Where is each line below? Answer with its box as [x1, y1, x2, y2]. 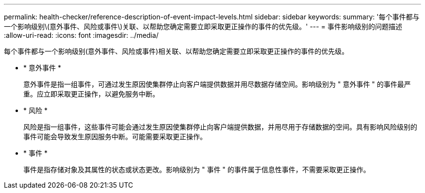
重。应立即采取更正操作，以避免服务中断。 [23, 90, 159, 98]
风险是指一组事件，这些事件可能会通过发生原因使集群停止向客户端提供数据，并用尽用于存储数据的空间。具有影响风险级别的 [23, 123, 417, 131]
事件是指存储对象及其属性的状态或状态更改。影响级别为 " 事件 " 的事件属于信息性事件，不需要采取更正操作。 [23, 165, 370, 174]
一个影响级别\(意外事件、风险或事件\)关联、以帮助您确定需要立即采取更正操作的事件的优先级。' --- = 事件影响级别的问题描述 [4, 22, 402, 31]
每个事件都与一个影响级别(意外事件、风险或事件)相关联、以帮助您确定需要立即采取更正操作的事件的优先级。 [4, 47, 349, 55]
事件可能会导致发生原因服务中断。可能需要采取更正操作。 [23, 132, 207, 141]
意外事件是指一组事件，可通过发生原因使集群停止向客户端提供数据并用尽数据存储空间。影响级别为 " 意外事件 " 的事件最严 [23, 80, 411, 88]
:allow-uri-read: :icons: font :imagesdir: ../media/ [4, 31, 159, 39]
